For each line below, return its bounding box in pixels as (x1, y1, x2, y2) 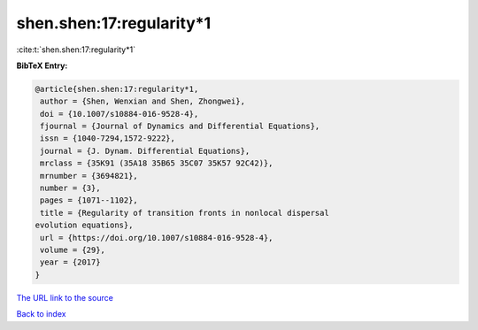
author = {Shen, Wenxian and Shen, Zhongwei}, (40, 96, 245, 106)
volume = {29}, (40, 245, 106, 255)
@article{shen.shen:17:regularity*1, (35, 84, 199, 94)
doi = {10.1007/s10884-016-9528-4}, (40, 109, 199, 119)
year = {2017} (40, 257, 101, 267)
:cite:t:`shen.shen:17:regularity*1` (16, 44, 136, 55)
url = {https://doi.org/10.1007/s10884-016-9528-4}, (40, 233, 274, 242)
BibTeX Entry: (16, 60, 68, 71)
